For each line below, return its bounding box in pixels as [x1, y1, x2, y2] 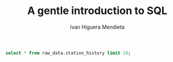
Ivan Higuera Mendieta [70, 23, 125, 30]
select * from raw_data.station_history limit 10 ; [5, 50, 131, 56]
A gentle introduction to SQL [27, 4, 168, 18]
